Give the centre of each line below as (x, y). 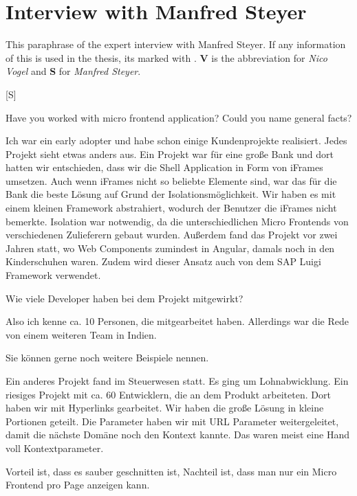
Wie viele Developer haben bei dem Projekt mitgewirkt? (125, 298)
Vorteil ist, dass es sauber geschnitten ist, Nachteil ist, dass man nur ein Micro (171, 471)
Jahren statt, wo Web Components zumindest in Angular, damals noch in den (170, 248)
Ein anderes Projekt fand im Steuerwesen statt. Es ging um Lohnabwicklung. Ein (177, 381)
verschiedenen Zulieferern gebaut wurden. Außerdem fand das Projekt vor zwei (172, 235)
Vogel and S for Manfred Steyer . (73, 71)
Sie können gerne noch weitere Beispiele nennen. (107, 358)
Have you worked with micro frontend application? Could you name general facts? (179, 117)
